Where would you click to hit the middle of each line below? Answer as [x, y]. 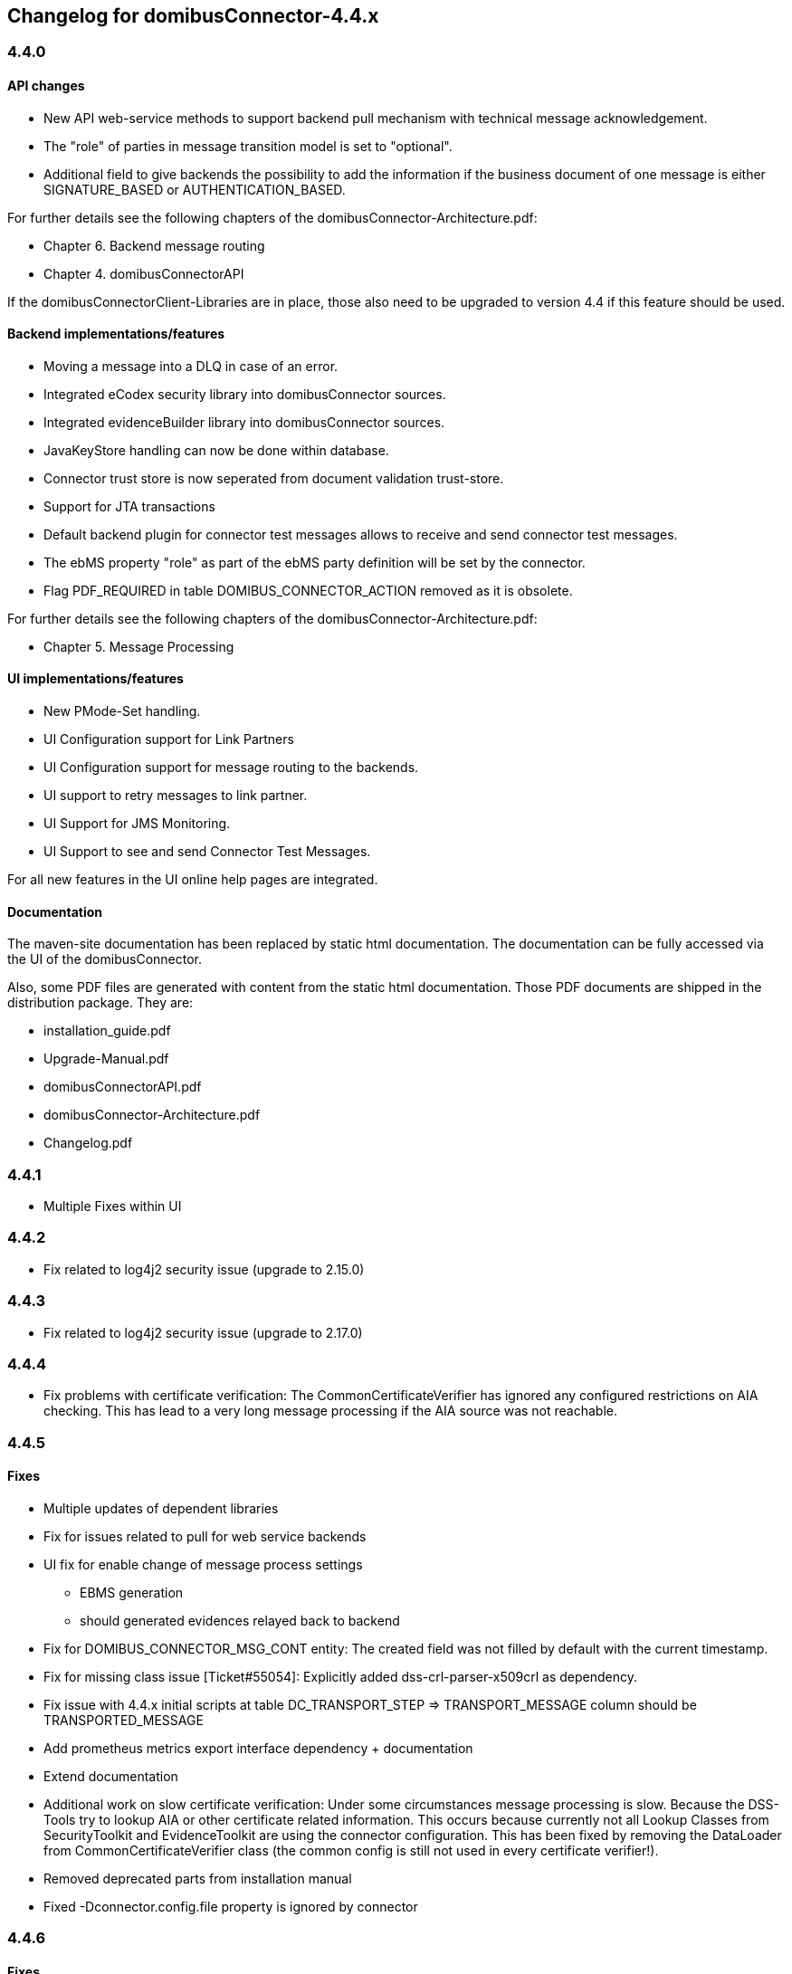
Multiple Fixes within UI [113, 1206]
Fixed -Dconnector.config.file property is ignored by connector [231, 1906]
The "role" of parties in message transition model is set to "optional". [248, 146]
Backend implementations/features [116, 334]
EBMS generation [132, 1592]
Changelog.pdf [88, 1143]
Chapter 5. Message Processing [139, 646]
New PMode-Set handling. [122, 711]
